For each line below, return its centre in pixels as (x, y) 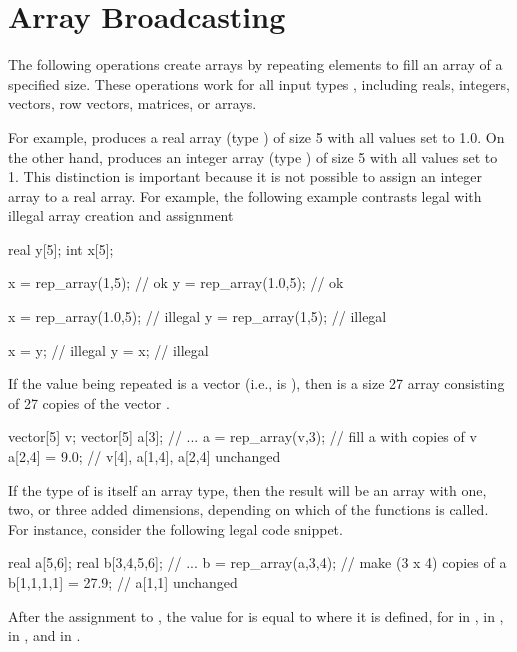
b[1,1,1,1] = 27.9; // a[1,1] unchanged (123, 582)
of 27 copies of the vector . (89, 402)
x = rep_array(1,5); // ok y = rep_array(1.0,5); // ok (176, 282)
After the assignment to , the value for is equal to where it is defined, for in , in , (256, 615)
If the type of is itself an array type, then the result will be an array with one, (247, 489)
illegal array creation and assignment (121, 215)
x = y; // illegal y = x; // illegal (108, 349)
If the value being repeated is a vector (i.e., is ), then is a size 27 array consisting (256, 383)
